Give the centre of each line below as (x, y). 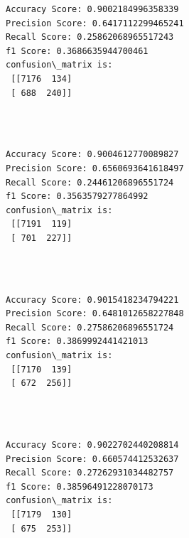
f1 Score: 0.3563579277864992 (77, 197)
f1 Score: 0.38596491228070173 (80, 486)
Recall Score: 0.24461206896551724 (90, 182)
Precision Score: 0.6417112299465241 (95, 23)
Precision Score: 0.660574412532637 (92, 459)
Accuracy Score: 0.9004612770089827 (92, 155)
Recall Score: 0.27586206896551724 (90, 327)
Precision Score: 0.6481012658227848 (95, 314)
